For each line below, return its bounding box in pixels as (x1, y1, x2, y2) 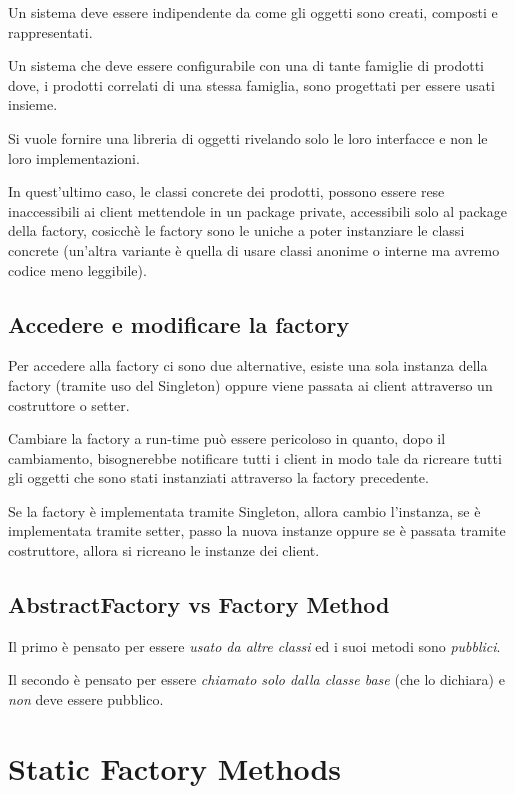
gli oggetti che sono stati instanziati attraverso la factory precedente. (8, 467, 429, 488)
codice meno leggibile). (8, 259, 147, 280)
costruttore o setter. (8, 394, 130, 415)
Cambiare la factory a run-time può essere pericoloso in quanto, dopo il (8, 428, 446, 449)
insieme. (8, 94, 58, 115)
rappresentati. (8, 21, 93, 42)
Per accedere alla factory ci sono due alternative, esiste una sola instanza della (8, 355, 488, 376)
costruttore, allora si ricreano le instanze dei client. (8, 540, 320, 561)
